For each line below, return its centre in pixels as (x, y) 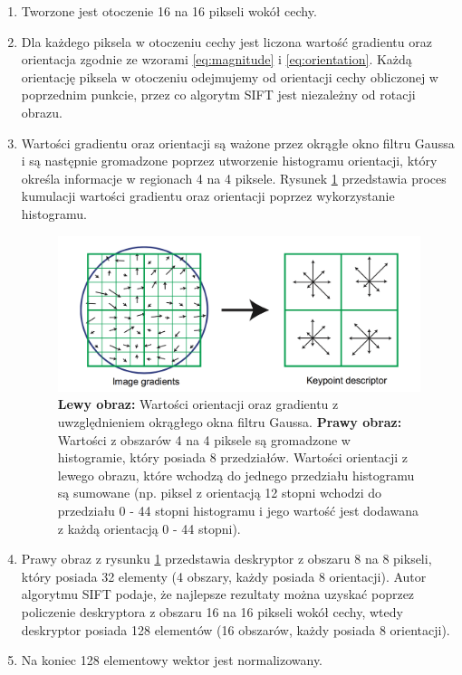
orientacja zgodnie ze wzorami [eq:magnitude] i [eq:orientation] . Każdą (217, 59)
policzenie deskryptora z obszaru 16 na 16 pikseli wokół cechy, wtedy (212, 612)
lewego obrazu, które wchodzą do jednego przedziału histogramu (236, 475)
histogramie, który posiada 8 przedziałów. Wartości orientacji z (233, 457)
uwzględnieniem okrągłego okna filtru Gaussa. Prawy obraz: (230, 422)
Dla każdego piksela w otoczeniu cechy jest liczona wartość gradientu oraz (226, 41)
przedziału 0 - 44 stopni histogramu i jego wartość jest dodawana (238, 511)
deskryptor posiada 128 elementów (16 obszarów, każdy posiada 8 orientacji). (236, 629)
